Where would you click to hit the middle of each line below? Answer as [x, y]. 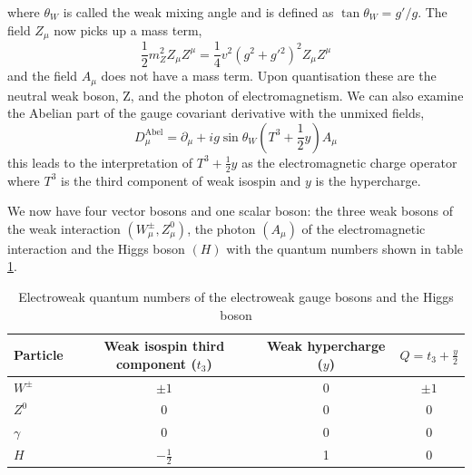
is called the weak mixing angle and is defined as [198, 12]
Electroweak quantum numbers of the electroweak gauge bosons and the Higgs [236, 296]
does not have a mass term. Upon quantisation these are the [269, 76]
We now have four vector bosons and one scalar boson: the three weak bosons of [230, 211]
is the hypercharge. [368, 180]
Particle [39, 354]
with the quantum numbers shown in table [345, 248]
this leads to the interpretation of [100, 162]
